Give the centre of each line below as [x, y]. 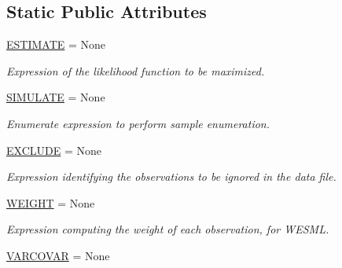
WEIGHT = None [51, 202]
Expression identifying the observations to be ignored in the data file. [171, 176]
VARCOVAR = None [58, 255]
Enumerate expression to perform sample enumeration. [138, 123]
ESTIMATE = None [56, 44]
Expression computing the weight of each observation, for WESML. [168, 229]
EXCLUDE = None [54, 150]
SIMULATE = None [56, 97]
